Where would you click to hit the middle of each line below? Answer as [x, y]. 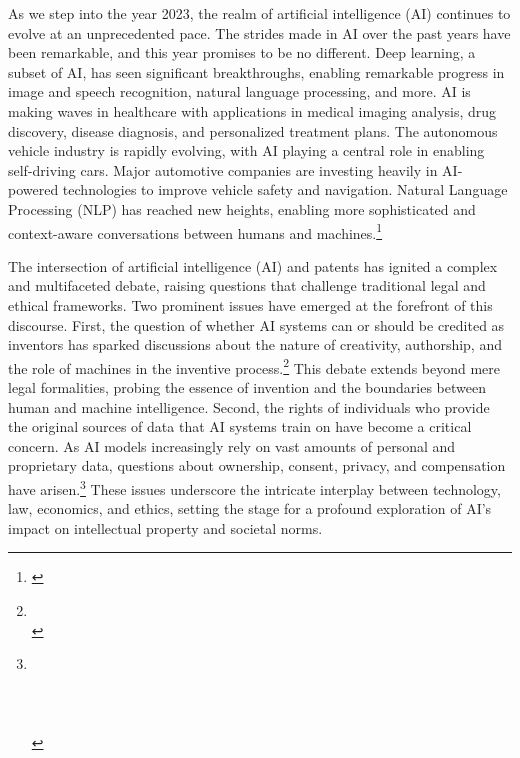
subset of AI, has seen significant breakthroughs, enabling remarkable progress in [256, 71]
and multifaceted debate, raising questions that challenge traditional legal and [247, 285]
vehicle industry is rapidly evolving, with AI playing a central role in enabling [246, 150]
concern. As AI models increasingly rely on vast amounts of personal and [232, 445]
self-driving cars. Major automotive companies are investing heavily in [223, 169]
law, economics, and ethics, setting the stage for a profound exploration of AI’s [250, 508]
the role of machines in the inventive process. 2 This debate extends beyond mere [254, 366]
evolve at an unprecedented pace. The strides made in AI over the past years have [259, 32]
